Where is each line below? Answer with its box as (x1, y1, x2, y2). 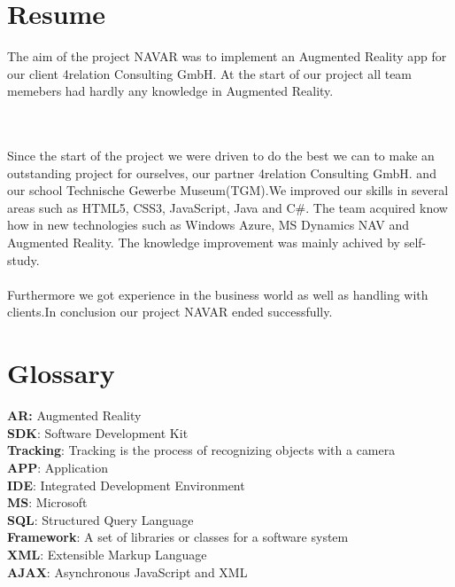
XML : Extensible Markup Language (7, 544, 207, 563)
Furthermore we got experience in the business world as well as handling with (7, 285, 428, 303)
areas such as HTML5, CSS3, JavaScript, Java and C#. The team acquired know (7, 198, 448, 216)
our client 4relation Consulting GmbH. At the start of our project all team (7, 64, 413, 82)
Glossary (7, 355, 115, 391)
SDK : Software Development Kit (7, 423, 189, 442)
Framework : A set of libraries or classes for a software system (7, 528, 349, 546)
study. (7, 250, 40, 269)
